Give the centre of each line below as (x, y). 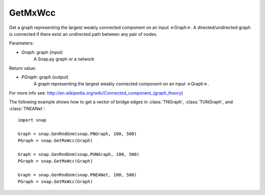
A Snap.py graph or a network (64, 59)
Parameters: (21, 43)
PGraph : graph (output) (45, 77)
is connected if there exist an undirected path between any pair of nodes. (83, 34)
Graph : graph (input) (42, 52)
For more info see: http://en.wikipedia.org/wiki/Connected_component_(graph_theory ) (96, 93)
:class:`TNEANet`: (27, 109)
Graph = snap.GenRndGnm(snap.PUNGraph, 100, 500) (79, 154)
